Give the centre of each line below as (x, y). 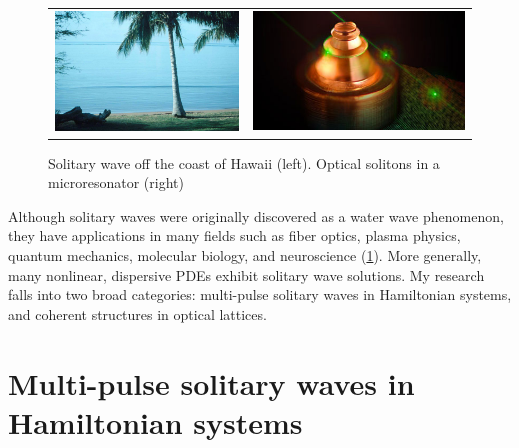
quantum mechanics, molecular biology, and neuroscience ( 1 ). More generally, (245, 255)
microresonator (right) (116, 182)
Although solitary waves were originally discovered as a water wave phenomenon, (256, 215)
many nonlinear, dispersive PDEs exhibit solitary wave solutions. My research (246, 274)
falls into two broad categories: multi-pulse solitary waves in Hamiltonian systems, (260, 294)
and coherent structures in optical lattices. (137, 313)
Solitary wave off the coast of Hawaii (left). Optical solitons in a (244, 162)
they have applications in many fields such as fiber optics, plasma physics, (234, 235)
